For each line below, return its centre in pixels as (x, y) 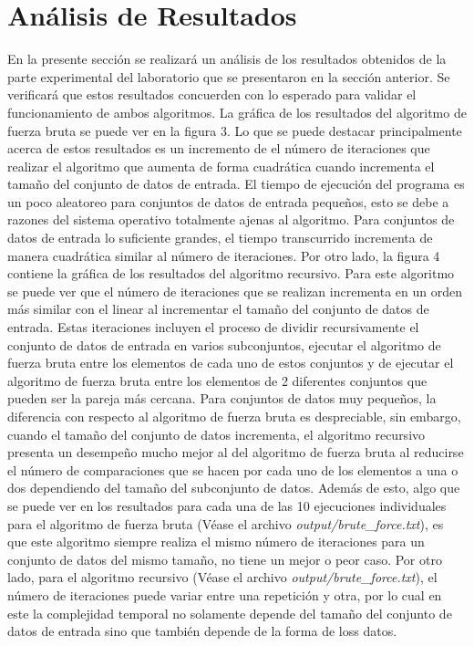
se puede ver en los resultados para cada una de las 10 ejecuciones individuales (227, 505)
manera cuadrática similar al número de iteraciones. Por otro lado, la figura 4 (224, 255)
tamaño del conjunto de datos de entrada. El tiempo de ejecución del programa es (236, 184)
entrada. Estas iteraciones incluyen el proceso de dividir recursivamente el (213, 327)
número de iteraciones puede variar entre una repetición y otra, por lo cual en (225, 594)
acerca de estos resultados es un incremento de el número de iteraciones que (219, 148)
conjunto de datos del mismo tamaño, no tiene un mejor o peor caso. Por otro (225, 559)
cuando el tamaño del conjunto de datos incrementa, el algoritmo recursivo (216, 434)
